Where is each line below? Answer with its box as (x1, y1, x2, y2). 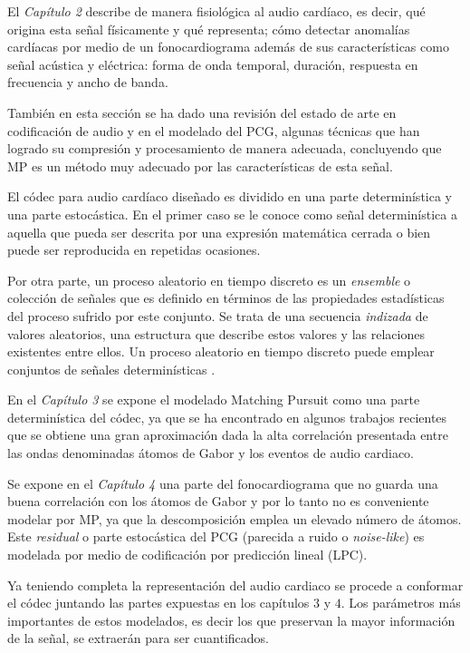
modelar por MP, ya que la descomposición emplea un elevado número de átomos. (7, 509, 462, 528)
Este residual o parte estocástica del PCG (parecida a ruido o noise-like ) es (7, 527, 425, 546)
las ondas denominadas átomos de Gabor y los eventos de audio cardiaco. (7, 443, 415, 463)
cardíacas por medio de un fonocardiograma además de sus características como (7, 37, 449, 56)
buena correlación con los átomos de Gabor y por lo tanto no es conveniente (7, 492, 429, 511)
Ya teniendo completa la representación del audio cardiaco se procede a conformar (7, 575, 464, 594)
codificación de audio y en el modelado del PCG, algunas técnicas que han (7, 121, 420, 140)
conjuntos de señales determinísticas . (7, 359, 216, 378)
